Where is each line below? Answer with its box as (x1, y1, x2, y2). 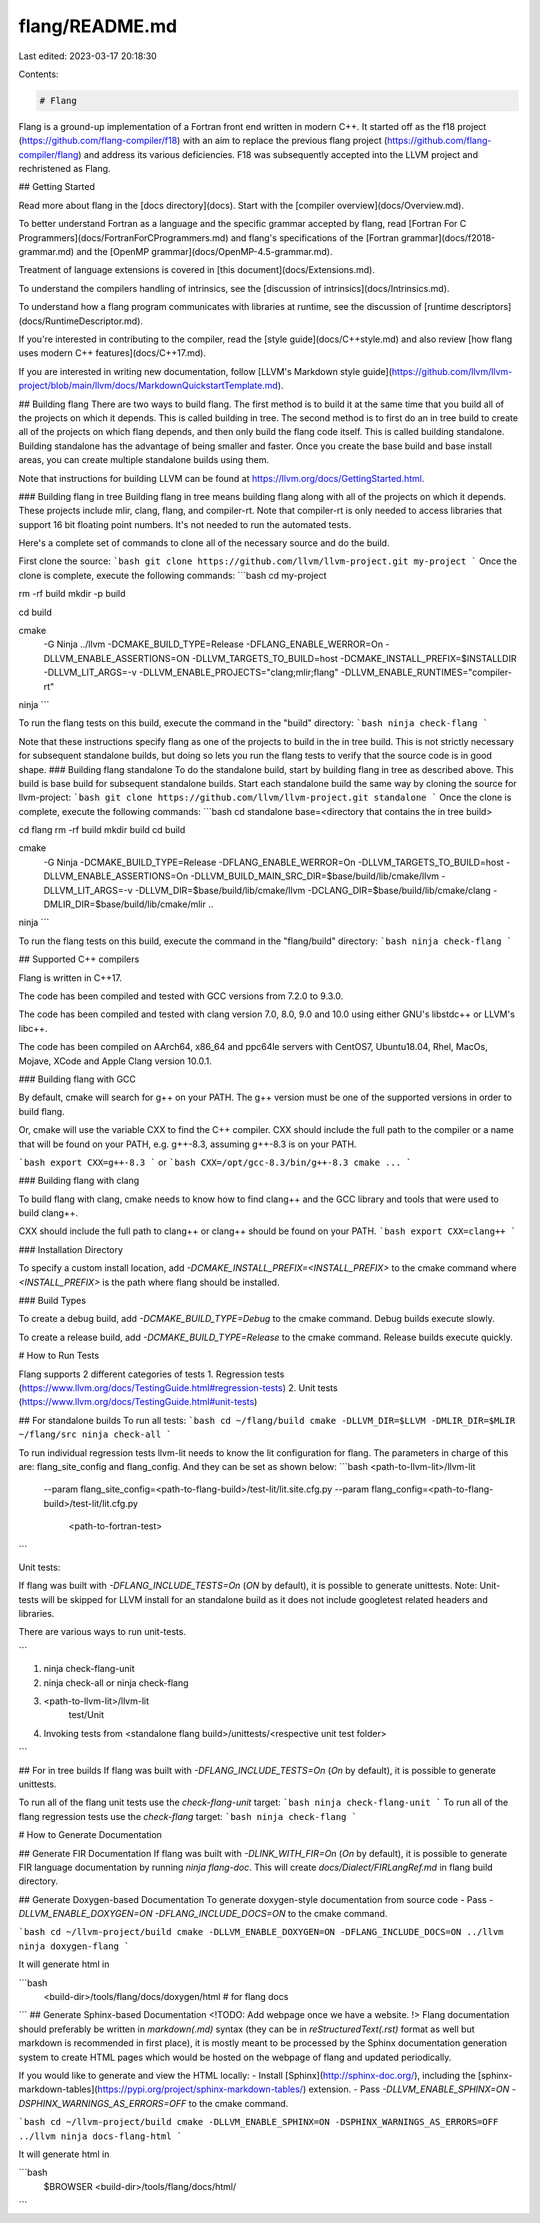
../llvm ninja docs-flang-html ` (18, 2130, 183, 2142)
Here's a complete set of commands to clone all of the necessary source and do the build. (18, 537, 390, 549)
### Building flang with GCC (18, 1073, 137, 1085)
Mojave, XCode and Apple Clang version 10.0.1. (18, 1055, 212, 1067)
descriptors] (460, 301, 512, 313)
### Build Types (18, 1295, 87, 1307)
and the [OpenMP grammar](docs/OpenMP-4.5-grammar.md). (76, 246, 333, 258)
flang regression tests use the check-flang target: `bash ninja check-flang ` (18, 1810, 357, 1822)
